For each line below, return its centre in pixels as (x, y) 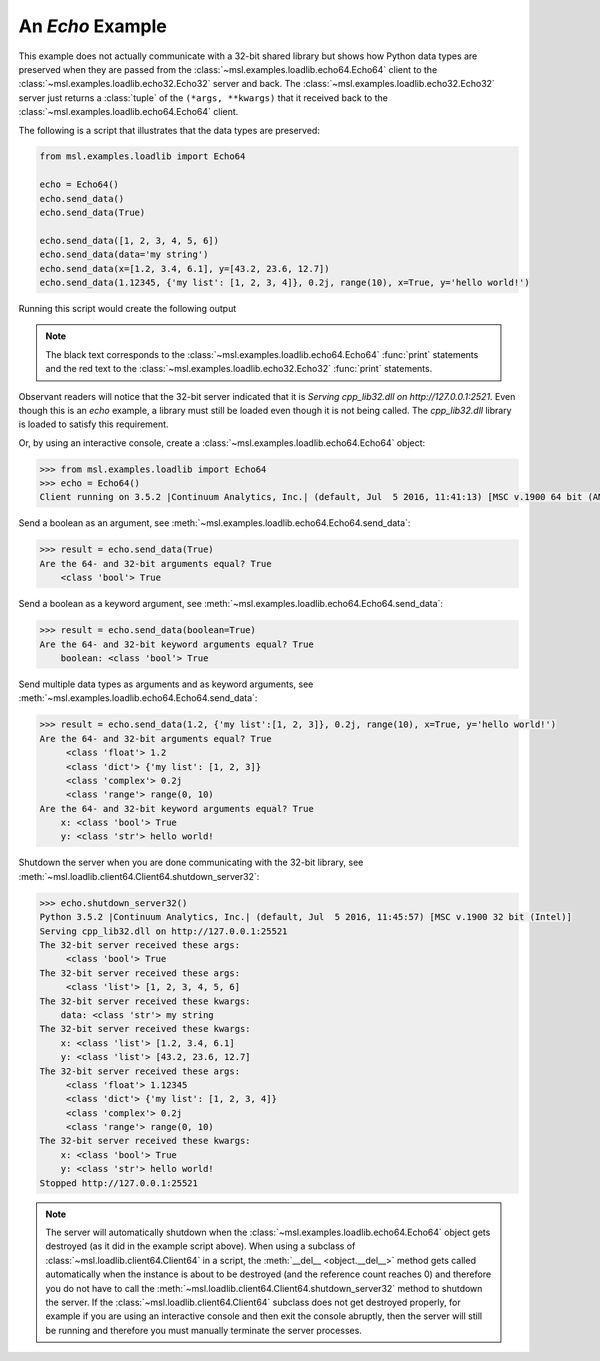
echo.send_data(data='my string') (124, 254)
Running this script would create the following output (127, 308)
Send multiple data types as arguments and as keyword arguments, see (166, 684)
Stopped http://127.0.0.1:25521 (119, 1183)
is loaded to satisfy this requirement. (93, 424)
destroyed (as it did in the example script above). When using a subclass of (200, 1246)
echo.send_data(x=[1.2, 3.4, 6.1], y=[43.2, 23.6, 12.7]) (184, 268)
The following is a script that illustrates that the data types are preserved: (169, 130)
